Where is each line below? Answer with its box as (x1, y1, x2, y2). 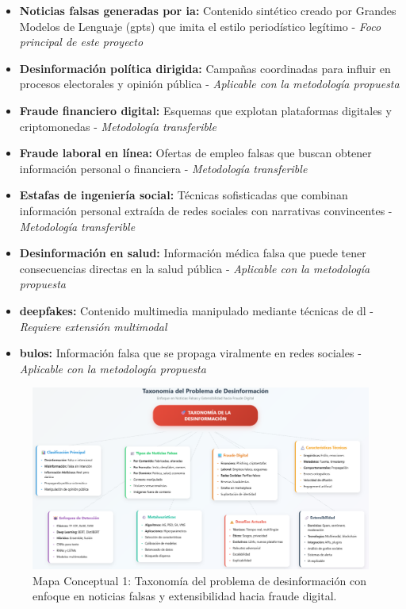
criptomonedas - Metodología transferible (19, 118, 216, 134)
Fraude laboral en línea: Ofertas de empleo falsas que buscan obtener (19, 145, 372, 161)
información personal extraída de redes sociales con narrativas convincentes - (19, 202, 393, 218)
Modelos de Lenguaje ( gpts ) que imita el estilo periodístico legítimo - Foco (19, 17, 381, 34)
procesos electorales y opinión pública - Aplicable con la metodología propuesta (19, 75, 400, 92)
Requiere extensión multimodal (19, 318, 167, 334)
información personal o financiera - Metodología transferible (19, 160, 308, 176)
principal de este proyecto (19, 33, 144, 50)
